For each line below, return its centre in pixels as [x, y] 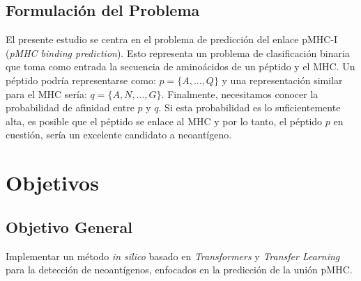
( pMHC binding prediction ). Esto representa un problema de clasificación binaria [178, 53]
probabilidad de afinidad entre [70, 107]
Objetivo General [69, 226]
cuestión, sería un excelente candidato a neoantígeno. [119, 135]
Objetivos [52, 183]
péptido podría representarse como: [81, 80]
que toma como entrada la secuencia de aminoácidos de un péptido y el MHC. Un [180, 66]
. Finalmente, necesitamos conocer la [240, 94]
